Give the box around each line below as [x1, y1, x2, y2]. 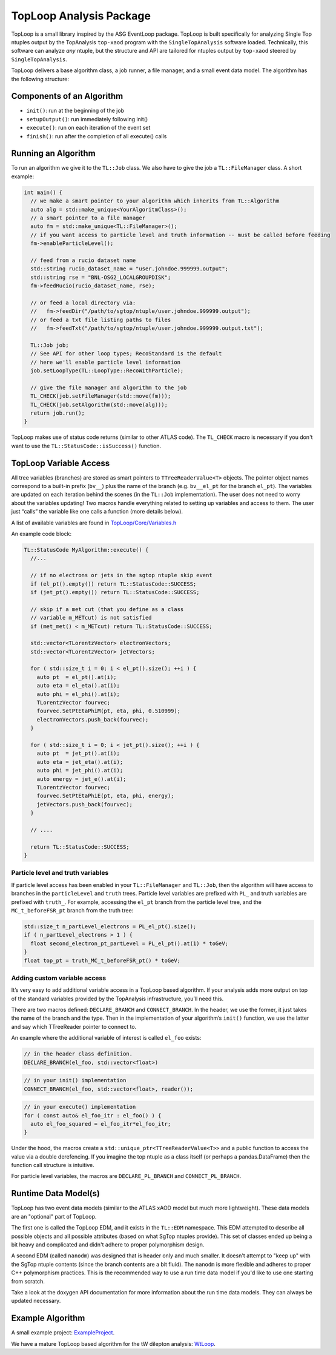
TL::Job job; [30, 341, 69, 349]
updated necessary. [11, 1297, 61, 1305]
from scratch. [11, 1277, 45, 1285]
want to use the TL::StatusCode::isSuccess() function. [11, 442, 162, 449]
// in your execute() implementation [24, 1103, 136, 1111]
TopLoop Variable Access [11, 458, 110, 468]
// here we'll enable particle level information [30, 358, 181, 366]
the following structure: [11, 75, 70, 82]
